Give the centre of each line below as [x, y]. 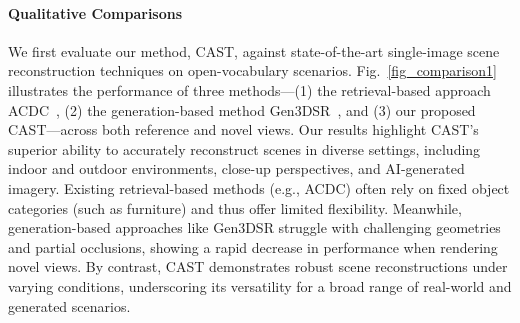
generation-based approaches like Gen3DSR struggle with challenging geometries [254, 227]
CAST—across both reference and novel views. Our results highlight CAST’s [243, 129]
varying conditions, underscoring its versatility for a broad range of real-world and [260, 285]
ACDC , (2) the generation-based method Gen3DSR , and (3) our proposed [242, 109]
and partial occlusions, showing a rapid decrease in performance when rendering [253, 246]
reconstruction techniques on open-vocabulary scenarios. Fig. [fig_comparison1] [252, 70]
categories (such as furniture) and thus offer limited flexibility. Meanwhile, [235, 207]
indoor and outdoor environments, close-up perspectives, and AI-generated [236, 168]
